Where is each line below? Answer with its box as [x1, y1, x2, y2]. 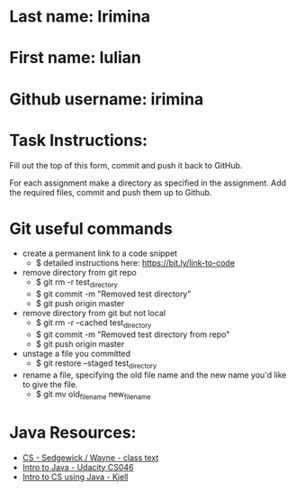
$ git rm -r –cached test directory [35, 317, 152, 331]
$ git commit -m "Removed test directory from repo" [35, 329, 230, 340]
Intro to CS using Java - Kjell [22, 471, 129, 482]
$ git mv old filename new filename [35, 388, 151, 402]
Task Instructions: [9, 130, 148, 150]
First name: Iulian [9, 48, 142, 68]
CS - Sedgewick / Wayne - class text [22, 452, 159, 463]
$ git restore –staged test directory [35, 358, 157, 370]
